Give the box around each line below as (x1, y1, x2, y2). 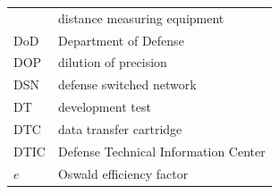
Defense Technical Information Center (57, 141, 266, 160)
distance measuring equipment (57, 8, 224, 27)
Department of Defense (57, 30, 184, 49)
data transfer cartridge (57, 119, 182, 138)
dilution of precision (57, 53, 167, 72)
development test (57, 97, 151, 116)
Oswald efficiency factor (57, 164, 189, 182)
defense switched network (57, 75, 197, 94)
